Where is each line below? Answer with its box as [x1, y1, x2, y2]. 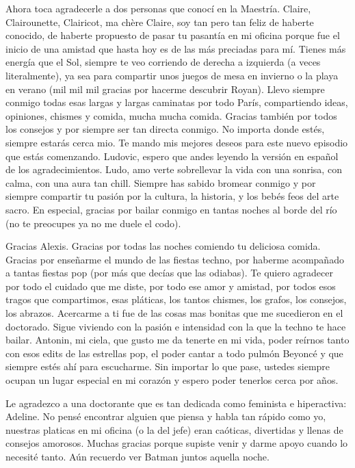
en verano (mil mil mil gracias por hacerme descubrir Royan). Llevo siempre [5, 81, 325, 96]
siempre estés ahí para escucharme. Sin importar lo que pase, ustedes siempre [5, 359, 330, 374]
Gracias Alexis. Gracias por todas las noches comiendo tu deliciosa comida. [5, 239, 321, 253]
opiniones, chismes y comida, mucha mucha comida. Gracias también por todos [5, 108, 337, 122]
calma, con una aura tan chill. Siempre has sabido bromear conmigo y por [5, 175, 316, 190]
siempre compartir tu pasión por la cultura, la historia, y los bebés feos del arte [5, 189, 339, 203]
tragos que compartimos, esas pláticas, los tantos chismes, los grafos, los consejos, [5, 292, 347, 307]
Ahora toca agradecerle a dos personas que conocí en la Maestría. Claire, [5, 1, 311, 15]
